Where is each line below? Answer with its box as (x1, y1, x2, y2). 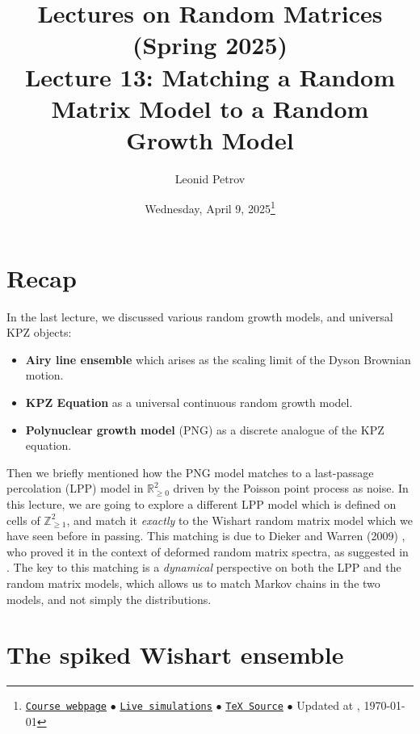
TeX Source (225, 701, 283, 713)
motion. (25, 367, 64, 384)
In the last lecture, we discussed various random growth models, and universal (6, 308, 393, 325)
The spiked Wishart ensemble (6, 638, 344, 671)
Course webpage (25, 701, 107, 713)
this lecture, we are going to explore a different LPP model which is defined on (6, 496, 397, 512)
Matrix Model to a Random (51, 91, 369, 124)
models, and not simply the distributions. (6, 590, 212, 607)
